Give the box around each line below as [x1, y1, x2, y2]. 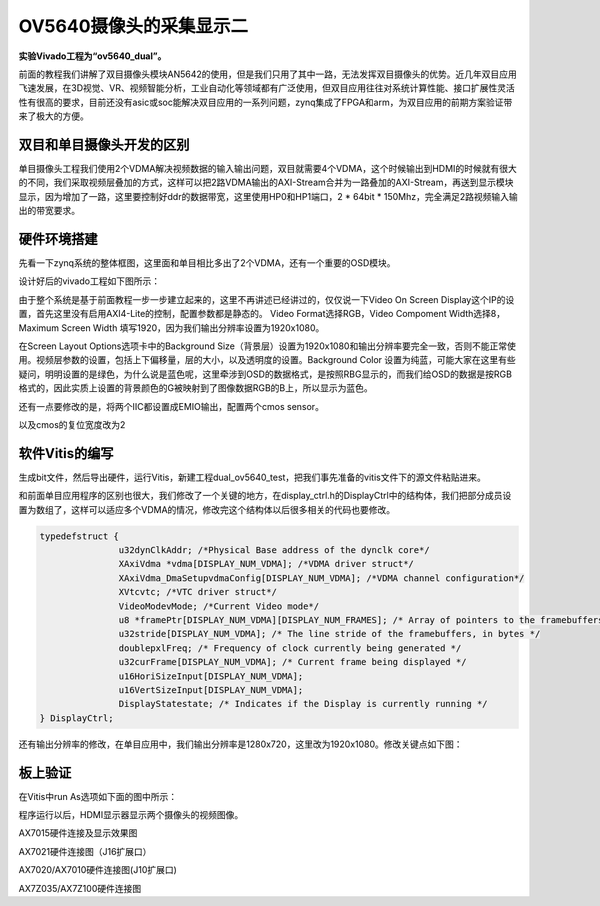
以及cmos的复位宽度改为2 [18, 419, 126, 430]
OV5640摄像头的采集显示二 [18, 15, 249, 37]
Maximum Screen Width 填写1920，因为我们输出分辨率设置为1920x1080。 [18, 321, 325, 334]
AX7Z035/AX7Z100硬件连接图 [18, 882, 142, 894]
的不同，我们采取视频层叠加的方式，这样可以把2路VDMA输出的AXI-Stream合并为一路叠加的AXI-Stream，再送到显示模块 [18, 176, 514, 189]
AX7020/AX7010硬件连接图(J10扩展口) [18, 864, 177, 876]
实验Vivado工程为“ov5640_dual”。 [18, 50, 167, 62]
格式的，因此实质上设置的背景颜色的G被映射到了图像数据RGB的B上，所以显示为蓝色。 [18, 382, 374, 394]
